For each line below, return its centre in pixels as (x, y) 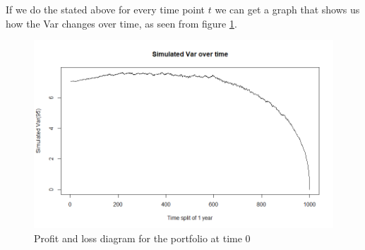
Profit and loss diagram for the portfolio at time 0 (142, 238)
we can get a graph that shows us (287, 9)
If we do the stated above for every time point (106, 9)
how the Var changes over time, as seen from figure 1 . (121, 23)
